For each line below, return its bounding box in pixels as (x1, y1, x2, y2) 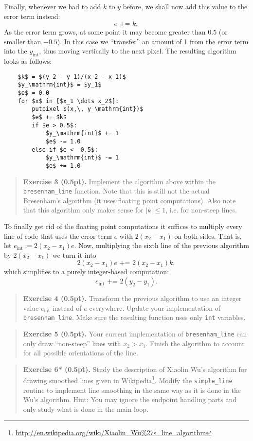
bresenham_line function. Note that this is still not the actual (23, 186, 210, 196)
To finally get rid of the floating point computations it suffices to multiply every (4, 221, 242, 231)
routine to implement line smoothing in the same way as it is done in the (23, 385, 241, 395)
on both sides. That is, (174, 230, 242, 241)
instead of (52, 302, 82, 313)
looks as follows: (4, 56, 52, 66)
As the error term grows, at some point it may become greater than (4, 27, 206, 37)
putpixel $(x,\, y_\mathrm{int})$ (32, 106, 144, 113)
